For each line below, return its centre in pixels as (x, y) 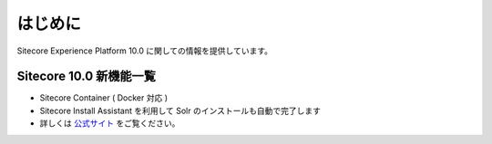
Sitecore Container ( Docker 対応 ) (104, 98)
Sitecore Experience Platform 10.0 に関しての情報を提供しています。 (145, 51)
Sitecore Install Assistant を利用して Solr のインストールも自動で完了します (180, 110)
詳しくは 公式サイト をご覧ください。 (110, 123)
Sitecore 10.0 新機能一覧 (87, 77)
